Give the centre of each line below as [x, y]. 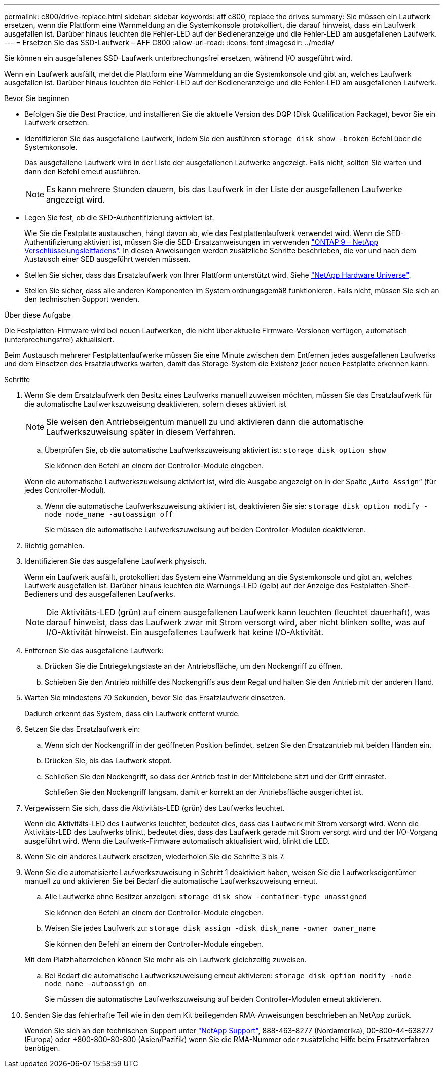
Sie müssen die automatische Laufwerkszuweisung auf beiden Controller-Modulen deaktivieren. [205, 530]
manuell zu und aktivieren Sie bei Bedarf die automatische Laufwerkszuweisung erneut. [171, 881]
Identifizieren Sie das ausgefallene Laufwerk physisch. [116, 561]
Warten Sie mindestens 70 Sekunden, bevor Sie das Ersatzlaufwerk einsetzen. [155, 698]
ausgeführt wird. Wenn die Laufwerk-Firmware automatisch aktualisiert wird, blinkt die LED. [177, 841]
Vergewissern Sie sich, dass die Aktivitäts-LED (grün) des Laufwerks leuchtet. [155, 808]
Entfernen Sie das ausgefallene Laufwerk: [94, 650]
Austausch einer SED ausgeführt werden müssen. [107, 259]
